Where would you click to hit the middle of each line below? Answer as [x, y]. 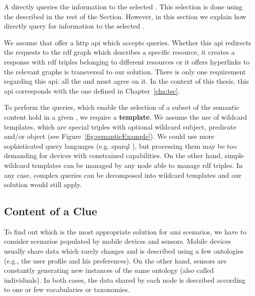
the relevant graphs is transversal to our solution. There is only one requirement [125, 71]
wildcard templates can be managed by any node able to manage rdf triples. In [124, 165]
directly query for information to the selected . [74, 26]
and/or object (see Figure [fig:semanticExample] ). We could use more [109, 136]
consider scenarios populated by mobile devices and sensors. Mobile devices [118, 241]
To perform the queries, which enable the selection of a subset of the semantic [122, 107]
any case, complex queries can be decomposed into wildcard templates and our [123, 175]
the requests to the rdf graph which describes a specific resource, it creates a [119, 52]
